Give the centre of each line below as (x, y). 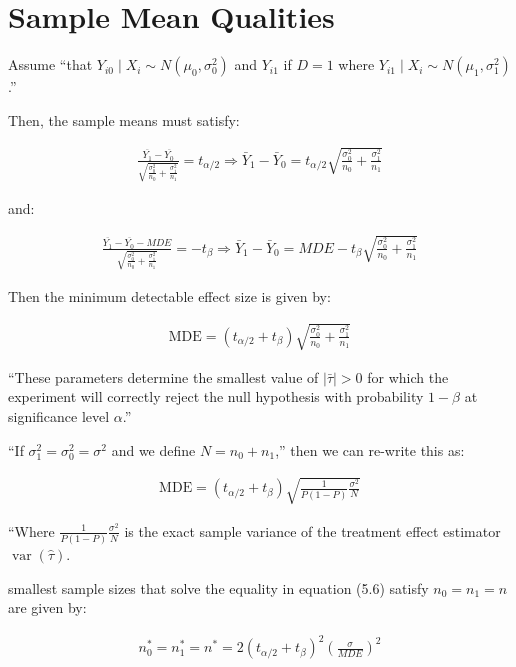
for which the (408, 376)
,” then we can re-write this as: (370, 449)
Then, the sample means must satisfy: (124, 119)
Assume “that (50, 64)
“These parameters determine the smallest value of (163, 376)
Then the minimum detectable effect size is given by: (169, 295)
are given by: (47, 607)
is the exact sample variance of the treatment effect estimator (312, 530)
